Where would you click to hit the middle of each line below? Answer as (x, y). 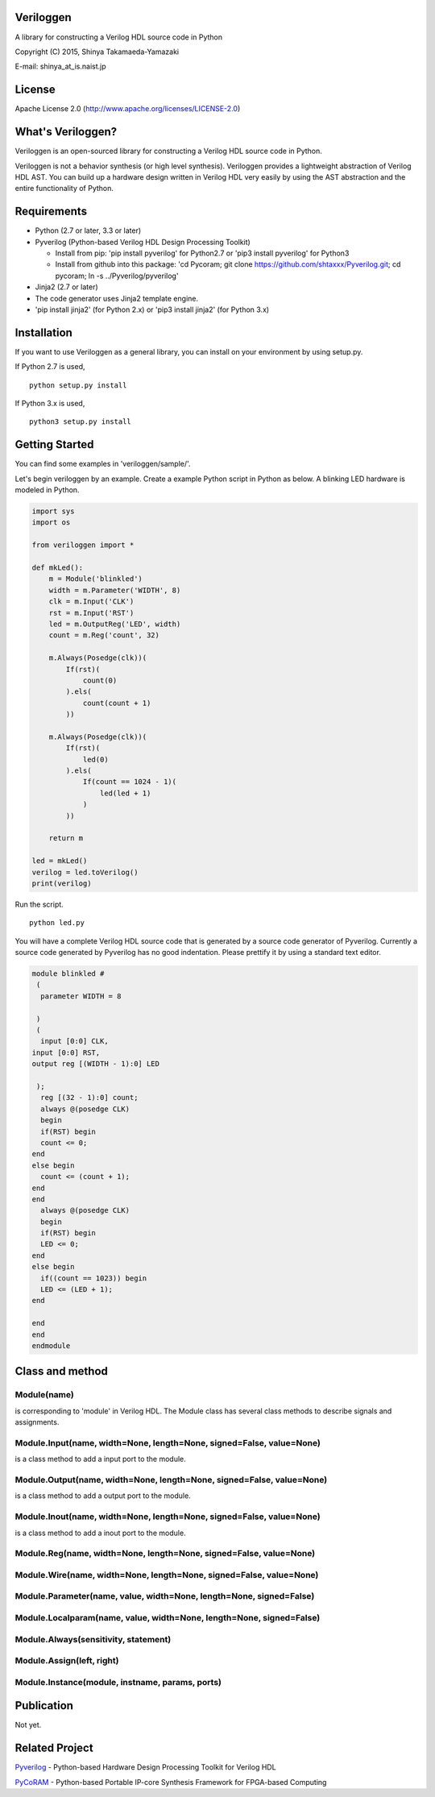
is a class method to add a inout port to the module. (100, 1533)
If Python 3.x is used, (50, 403)
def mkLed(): (58, 568)
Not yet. (28, 1725)
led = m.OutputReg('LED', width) (115, 624)
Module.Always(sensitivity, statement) (93, 1639)
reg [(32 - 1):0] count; (89, 1098)
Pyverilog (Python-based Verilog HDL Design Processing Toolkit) (143, 242)
